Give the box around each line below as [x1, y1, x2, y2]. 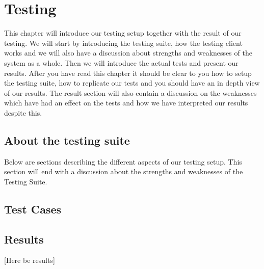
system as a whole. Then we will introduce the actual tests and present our [4, 57, 239, 68]
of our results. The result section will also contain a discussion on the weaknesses [4, 87, 257, 98]
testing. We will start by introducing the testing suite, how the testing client [4, 37, 243, 48]
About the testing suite [4, 132, 130, 148]
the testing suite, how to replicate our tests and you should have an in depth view [4, 77, 260, 88]
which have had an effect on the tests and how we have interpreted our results [4, 97, 248, 108]
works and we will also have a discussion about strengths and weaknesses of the [4, 47, 252, 58]
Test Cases [4, 201, 62, 217]
